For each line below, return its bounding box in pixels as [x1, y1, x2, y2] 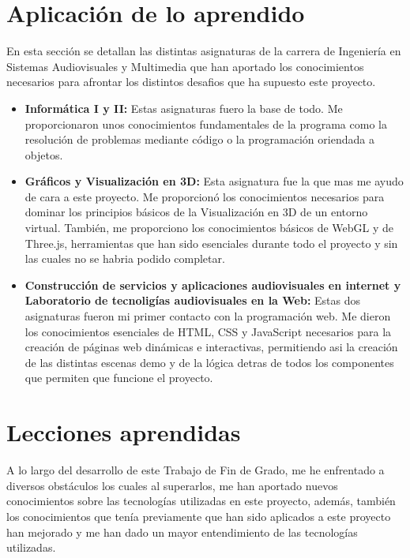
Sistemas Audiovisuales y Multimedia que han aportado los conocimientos [6, 58, 364, 74]
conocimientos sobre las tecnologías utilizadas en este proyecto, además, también [6, 492, 396, 509]
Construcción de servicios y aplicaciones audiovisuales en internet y [24, 276, 401, 293]
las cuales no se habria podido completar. [24, 250, 225, 267]
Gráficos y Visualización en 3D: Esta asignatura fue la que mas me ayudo [24, 173, 404, 189]
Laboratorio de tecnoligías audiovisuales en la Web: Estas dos [24, 292, 361, 309]
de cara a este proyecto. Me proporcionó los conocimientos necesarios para [24, 188, 385, 204]
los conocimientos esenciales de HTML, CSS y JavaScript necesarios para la [24, 323, 392, 339]
